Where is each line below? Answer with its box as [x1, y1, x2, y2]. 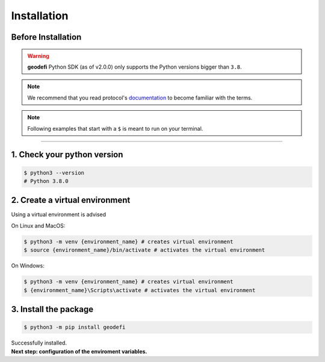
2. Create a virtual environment [11, 195, 131, 205]
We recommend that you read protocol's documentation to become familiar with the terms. [27, 94, 253, 101]
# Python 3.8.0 [23, 178, 69, 184]
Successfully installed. [11, 339, 67, 346]
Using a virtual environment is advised [11, 211, 107, 218]
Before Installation [11, 32, 82, 42]
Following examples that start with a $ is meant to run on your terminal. [27, 125, 203, 132]
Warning [27, 52, 49, 60]
